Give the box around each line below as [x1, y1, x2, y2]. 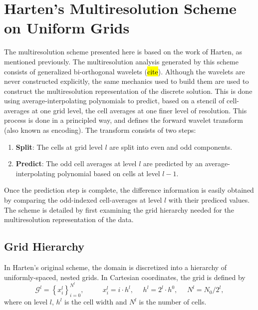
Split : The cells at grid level [15, 141, 103, 152]
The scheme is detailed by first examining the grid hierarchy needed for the [4, 204, 234, 215]
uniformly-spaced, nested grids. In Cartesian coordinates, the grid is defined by [4, 272, 246, 282]
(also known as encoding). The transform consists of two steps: [4, 125, 196, 135]
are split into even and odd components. [109, 141, 233, 152]
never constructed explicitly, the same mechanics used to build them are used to [4, 76, 249, 86]
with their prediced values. [168, 195, 250, 205]
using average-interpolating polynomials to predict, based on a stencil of [4, 95, 225, 106]
